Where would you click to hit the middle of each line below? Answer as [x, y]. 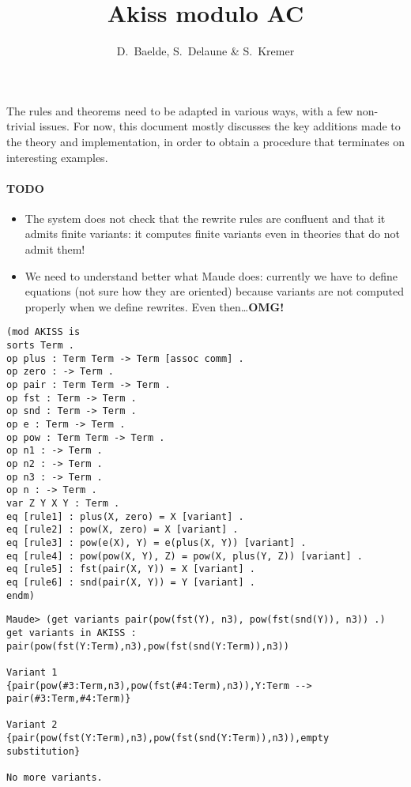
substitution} [43, 751]
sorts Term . [40, 346]
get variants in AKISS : [72, 633]
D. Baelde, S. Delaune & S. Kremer [205, 51]
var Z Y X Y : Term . [63, 503]
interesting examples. [57, 157]
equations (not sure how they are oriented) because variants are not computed [215, 291]
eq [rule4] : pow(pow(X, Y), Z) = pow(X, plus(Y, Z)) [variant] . [185, 556]
